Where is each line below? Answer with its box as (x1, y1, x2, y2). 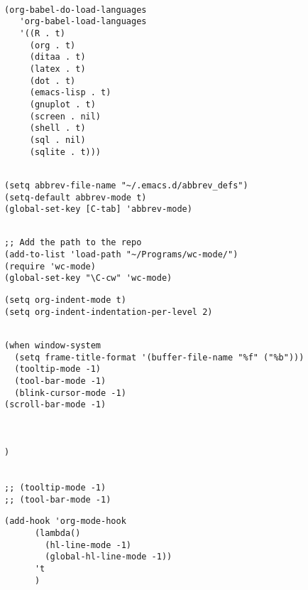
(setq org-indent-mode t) (4, 295, 126, 306)
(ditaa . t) (29, 52, 86, 63)
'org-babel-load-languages (19, 16, 147, 27)
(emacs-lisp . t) (29, 87, 111, 98)
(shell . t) (29, 123, 86, 134)
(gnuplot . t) (29, 99, 96, 109)
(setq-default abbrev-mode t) (4, 192, 147, 203)
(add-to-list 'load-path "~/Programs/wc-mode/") (4, 250, 238, 260)
